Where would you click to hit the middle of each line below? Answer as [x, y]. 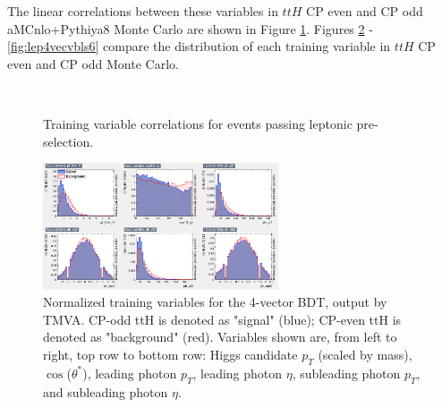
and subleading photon [106, 391]
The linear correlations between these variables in [143, 11]
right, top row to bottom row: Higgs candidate [170, 354]
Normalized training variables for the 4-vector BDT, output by [215, 302]
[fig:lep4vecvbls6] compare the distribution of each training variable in [199, 46]
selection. [68, 141]
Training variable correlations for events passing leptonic [198, 123]
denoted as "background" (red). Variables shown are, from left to [220, 337]
